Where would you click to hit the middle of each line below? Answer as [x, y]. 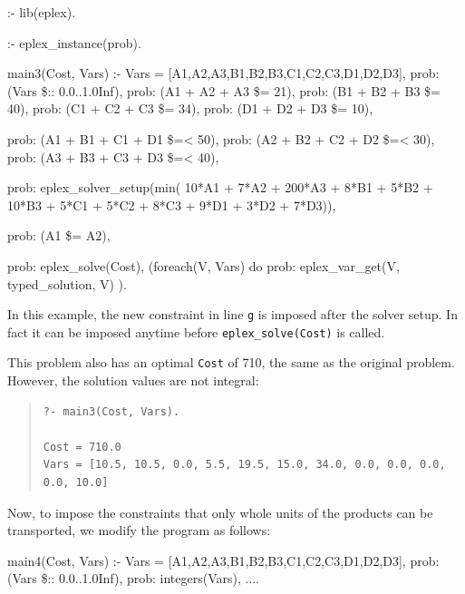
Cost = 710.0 [82, 447]
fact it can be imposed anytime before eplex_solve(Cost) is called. [196, 331]
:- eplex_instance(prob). [74, 42]
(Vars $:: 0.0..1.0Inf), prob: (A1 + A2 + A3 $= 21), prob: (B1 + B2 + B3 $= [224, 90]
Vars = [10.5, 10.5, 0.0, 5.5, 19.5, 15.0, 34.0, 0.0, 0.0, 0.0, [244, 465]
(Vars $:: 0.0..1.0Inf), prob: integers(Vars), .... [134, 578]
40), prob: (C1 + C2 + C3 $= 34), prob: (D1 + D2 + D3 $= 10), [190, 108]
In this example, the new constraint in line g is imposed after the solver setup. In [232, 314]
